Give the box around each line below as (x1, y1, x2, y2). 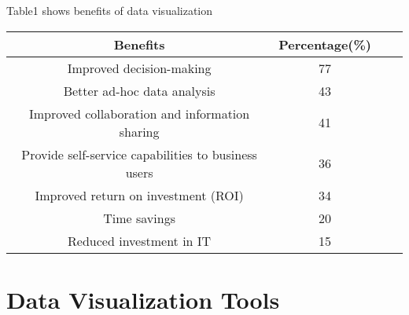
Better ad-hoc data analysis (63, 81, 216, 100)
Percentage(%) (278, 35, 371, 53)
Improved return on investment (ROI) (35, 185, 244, 204)
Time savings (103, 208, 175, 227)
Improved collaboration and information (29, 104, 250, 123)
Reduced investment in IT (68, 231, 212, 250)
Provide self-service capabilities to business (21, 145, 257, 163)
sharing (119, 122, 160, 141)
